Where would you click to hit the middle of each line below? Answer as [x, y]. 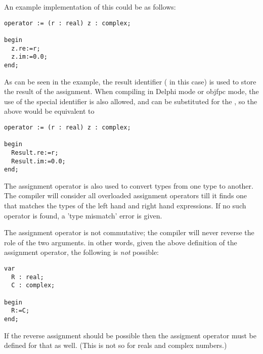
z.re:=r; [26, 48]
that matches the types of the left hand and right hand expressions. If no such [125, 206]
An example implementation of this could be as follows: [90, 7]
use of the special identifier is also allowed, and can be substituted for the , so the [131, 101]
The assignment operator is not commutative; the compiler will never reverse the [129, 232]
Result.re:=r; [35, 152]
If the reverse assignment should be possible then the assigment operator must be [130, 335]
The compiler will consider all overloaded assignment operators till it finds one [126, 195]
